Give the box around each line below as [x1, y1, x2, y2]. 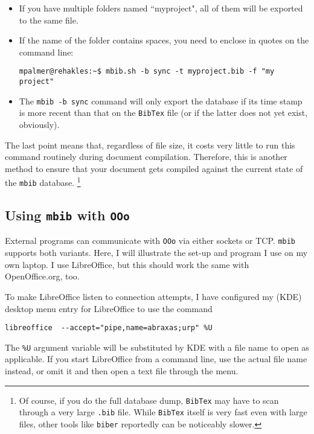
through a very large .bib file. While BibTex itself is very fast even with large [19, 406, 307, 418]
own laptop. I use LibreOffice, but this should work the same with [5, 258, 249, 270]
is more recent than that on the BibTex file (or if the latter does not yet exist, [19, 106, 308, 119]
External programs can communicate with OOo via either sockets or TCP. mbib [5, 234, 296, 247]
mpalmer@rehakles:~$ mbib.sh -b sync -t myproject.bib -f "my [19, 67, 275, 76]
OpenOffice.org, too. [5, 270, 80, 282]
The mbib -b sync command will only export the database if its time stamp [19, 94, 303, 107]
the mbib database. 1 [5, 174, 81, 189]
